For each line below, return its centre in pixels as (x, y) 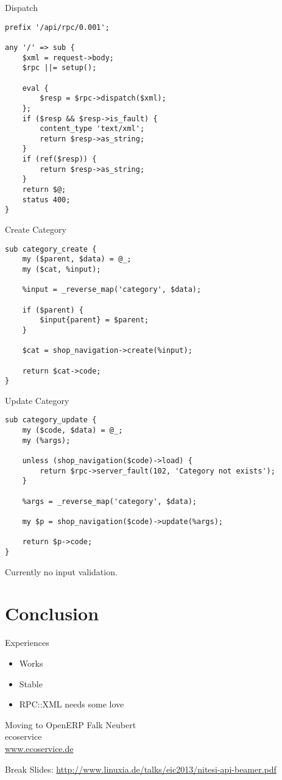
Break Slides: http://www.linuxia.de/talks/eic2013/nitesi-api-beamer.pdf (141, 769)
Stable (31, 683)
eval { (35, 88)
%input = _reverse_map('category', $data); (112, 290)
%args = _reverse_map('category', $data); (109, 501)
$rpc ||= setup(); (59, 68)
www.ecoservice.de (39, 748)
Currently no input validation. (61, 571)
